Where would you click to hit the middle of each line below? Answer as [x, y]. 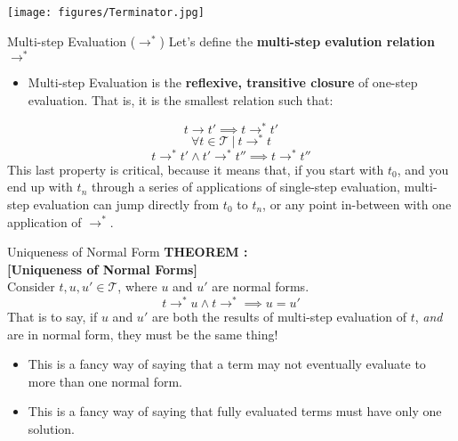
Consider [31, 286]
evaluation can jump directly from [126, 204]
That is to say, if [52, 316]
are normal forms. [261, 286]
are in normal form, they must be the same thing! [143, 334]
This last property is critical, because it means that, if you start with [196, 169]
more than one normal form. [105, 381]
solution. [52, 428]
